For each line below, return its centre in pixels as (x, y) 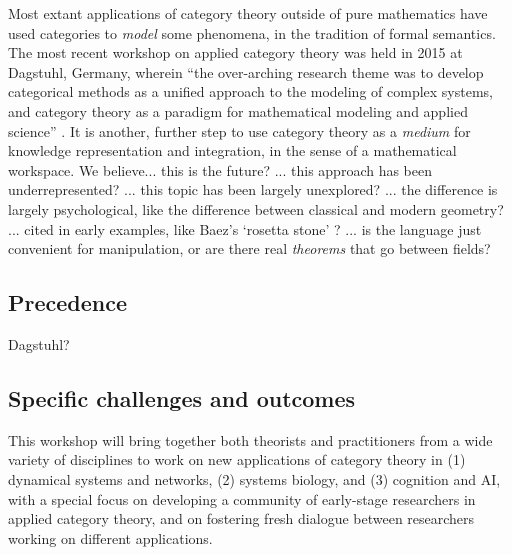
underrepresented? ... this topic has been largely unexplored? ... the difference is (253, 189)
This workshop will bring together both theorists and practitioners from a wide (250, 439)
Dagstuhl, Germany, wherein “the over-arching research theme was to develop (246, 71)
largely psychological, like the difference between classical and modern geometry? (256, 208)
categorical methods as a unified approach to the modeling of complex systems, (250, 91)
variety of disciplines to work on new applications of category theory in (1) (237, 459)
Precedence (68, 302)
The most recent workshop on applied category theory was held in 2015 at (235, 52)
